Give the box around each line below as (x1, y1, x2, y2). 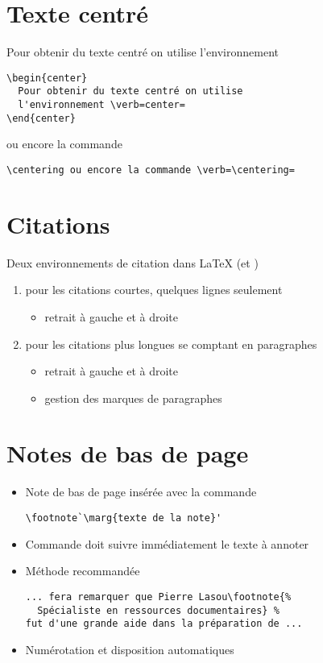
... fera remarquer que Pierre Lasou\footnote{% (25, 590, 292, 603)
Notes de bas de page (6, 437, 249, 470)
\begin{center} (6, 72, 88, 84)
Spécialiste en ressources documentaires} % (37, 604, 280, 616)
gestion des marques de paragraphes (44, 389, 222, 406)
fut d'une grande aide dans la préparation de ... (25, 618, 303, 630)
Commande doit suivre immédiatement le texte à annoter (25, 535, 309, 552)
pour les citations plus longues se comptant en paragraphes (25, 335, 317, 352)
